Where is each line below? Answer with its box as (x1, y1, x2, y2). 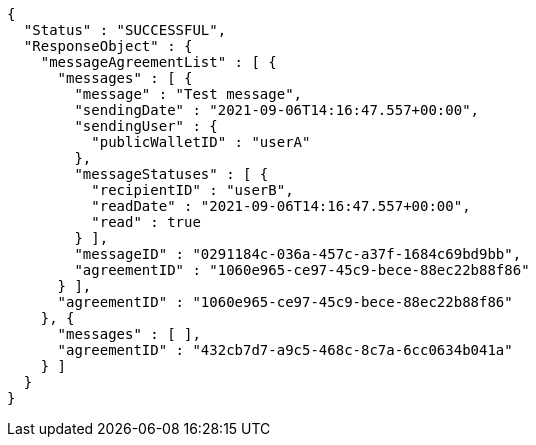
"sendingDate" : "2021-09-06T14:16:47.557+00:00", (74, 102, 480, 118)
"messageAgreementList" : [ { (40, 54, 277, 70)
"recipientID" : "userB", (91, 182, 294, 198)
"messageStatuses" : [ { (74, 166, 269, 182)
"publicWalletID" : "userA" (91, 134, 311, 150)
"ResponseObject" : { (23, 38, 193, 54)
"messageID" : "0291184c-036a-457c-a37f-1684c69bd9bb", (74, 246, 522, 262)
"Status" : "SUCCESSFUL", (23, 22, 227, 38)
